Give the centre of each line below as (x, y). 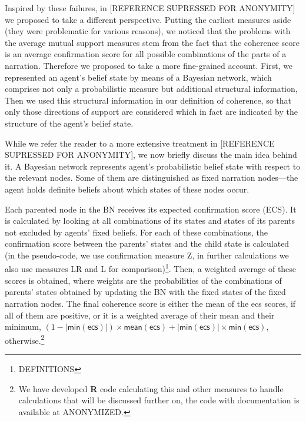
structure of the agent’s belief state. (69, 123)
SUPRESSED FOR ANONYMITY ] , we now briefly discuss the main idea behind (151, 155)
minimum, (23, 326)
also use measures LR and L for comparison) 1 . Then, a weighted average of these (151, 268)
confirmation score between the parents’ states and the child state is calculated (147, 243)
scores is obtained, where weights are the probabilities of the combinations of (143, 280)
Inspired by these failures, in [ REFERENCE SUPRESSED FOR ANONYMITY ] (150, 8)
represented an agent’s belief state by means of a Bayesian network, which (138, 77)
